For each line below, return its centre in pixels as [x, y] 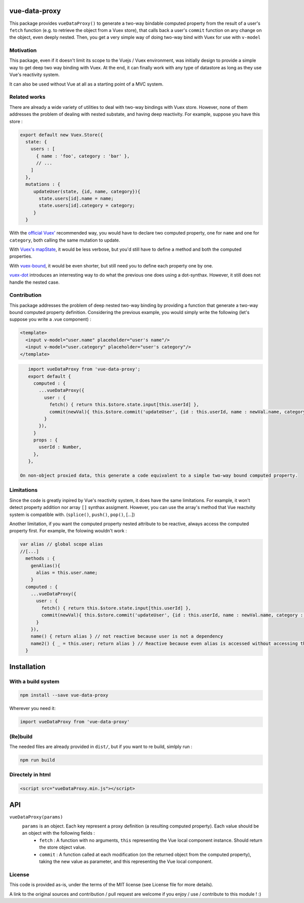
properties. [21, 256]
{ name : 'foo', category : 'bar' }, [83, 156]
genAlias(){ [46, 565]
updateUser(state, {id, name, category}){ [87, 191]
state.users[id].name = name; [76, 199]
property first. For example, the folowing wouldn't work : [68, 531]
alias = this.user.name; [67, 573]
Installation [27, 667]
